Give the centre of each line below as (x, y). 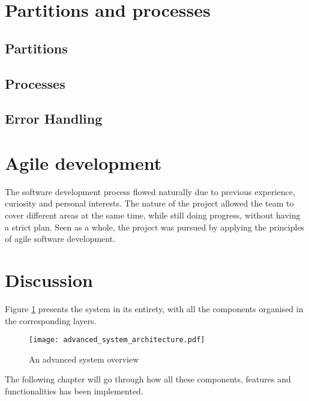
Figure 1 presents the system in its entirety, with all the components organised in (154, 308)
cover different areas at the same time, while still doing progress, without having (153, 215)
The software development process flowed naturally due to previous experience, (150, 191)
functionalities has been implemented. (74, 390)
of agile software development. (60, 239)
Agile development (83, 162)
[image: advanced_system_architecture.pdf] (117, 340)
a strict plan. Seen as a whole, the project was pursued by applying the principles (155, 227)
